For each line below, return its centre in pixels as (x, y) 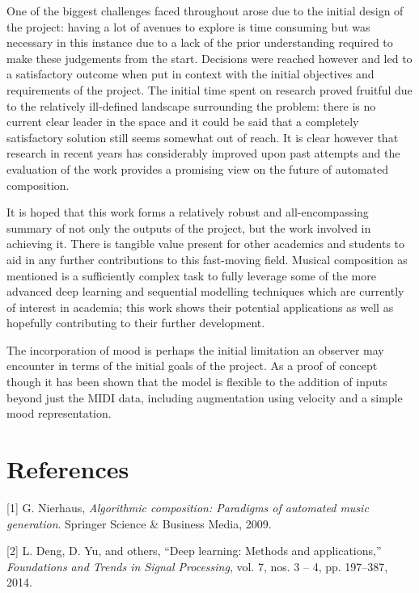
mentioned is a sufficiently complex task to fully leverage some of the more (191, 275)
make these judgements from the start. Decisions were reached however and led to (209, 58)
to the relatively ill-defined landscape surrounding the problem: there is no (191, 105)
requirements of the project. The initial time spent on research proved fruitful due (209, 89)
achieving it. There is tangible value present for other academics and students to (206, 244)
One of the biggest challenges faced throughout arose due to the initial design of (205, 11)
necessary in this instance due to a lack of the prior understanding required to (200, 42)
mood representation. (59, 413)
